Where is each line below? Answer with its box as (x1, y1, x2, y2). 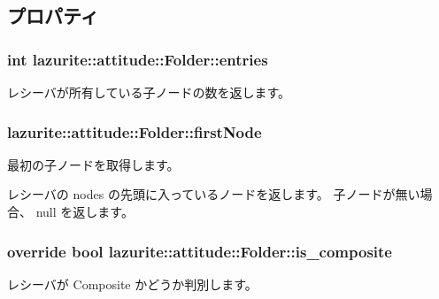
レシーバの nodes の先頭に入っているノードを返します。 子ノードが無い (7, 185, 420, 203)
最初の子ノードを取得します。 (7, 155, 180, 173)
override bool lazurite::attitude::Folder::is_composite (7, 240, 392, 262)
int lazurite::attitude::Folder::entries (7, 48, 268, 70)
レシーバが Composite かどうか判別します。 (7, 274, 258, 293)
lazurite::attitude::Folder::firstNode (7, 120, 262, 142)
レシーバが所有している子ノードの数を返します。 (7, 83, 291, 101)
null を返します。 (35, 203, 134, 220)
